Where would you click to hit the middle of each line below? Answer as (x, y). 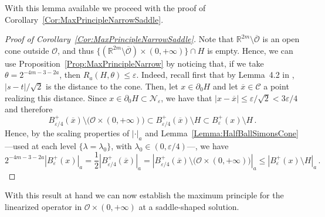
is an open (281, 39)
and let (225, 86)
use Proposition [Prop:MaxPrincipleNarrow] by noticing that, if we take (134, 63)
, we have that (187, 97)
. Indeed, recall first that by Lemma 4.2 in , (215, 75)
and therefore (29, 109)
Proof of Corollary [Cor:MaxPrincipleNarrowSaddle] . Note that (119, 39)
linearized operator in (43, 206)
